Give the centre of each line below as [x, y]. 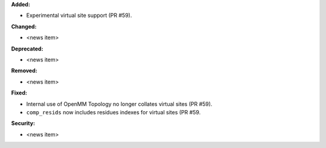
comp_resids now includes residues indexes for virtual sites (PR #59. [113, 112]
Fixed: [19, 93]
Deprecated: [27, 49]
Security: [23, 123]
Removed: [24, 71]
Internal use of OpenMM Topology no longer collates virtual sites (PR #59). [119, 104]
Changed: [24, 26]
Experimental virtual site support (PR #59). [79, 16]
